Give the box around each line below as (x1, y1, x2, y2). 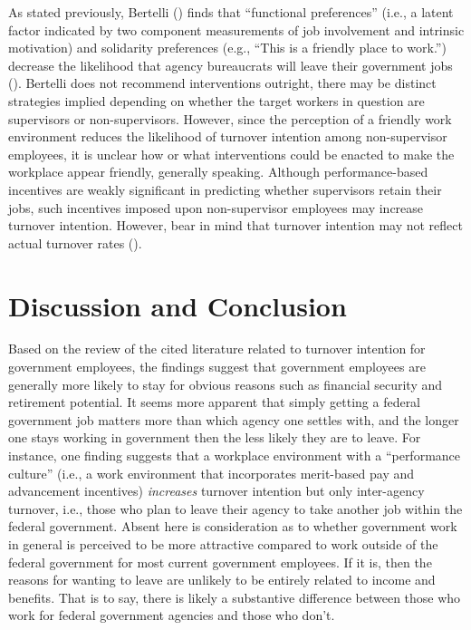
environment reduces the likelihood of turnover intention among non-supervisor (8, 127, 447, 146)
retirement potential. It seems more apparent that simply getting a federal (8, 393, 421, 412)
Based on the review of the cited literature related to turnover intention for (8, 339, 426, 358)
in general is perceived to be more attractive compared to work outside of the (8, 534, 438, 553)
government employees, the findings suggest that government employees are (8, 357, 426, 376)
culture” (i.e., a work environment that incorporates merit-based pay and (8, 463, 415, 482)
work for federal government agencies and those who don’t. (8, 606, 335, 625)
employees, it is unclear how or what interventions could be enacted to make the (8, 144, 455, 163)
